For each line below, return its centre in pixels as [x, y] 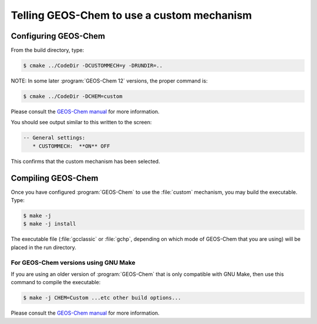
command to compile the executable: [56, 282]
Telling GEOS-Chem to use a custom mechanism [131, 15]
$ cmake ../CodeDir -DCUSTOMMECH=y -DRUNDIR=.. [93, 66]
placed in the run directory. [43, 247]
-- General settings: [54, 138]
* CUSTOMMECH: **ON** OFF [71, 146]
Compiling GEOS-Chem [55, 178]
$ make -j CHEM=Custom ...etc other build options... [102, 298]
